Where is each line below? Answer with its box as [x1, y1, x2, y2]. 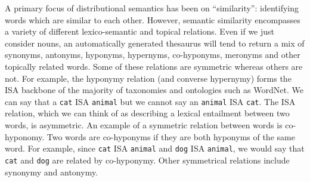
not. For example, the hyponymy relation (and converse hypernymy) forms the [5, 72, 292, 84]
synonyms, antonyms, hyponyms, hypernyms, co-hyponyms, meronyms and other [5, 48, 300, 61]
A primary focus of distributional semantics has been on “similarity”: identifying [5, 2, 299, 14]
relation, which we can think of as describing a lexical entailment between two [5, 107, 290, 119]
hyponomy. [5, 130, 45, 143]
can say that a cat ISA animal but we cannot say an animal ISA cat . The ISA [5, 95, 296, 107]
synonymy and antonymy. [5, 165, 98, 178]
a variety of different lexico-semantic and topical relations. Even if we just [5, 25, 275, 38]
